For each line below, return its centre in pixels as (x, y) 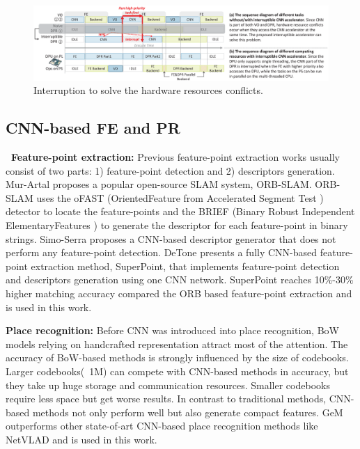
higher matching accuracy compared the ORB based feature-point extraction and (179, 293)
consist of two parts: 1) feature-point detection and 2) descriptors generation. (170, 170)
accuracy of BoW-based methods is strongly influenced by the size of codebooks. (177, 357)
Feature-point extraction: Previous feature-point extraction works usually (175, 157)
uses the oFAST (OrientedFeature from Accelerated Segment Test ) (180, 197)
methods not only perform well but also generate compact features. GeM (188, 412)
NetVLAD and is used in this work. (81, 439)
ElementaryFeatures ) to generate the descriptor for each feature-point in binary (177, 225)
